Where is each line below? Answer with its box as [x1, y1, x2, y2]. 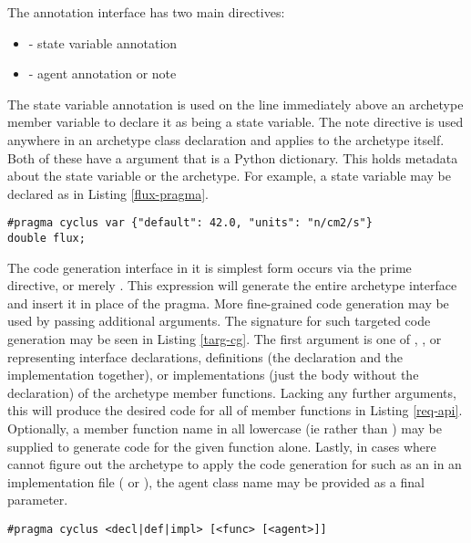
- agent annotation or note [28, 64, 177, 83]
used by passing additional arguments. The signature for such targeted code [7, 311, 431, 330]
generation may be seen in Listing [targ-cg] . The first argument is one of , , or [7, 329, 442, 349]
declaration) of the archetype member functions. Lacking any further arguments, [7, 382, 456, 402]
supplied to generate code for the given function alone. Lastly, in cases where [7, 436, 436, 455]
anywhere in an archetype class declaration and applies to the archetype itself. [7, 130, 445, 149]
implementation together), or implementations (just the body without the [7, 365, 419, 384]
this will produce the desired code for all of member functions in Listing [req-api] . [7, 401, 463, 420]
